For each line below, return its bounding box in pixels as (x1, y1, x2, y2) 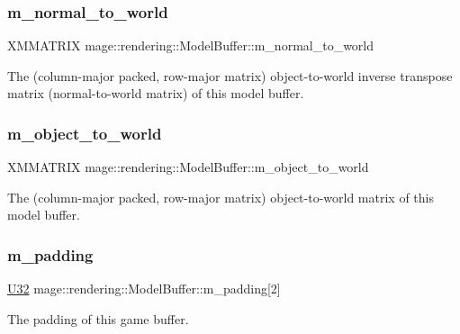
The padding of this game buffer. (7, 309, 189, 328)
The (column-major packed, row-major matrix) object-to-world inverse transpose (7, 66, 453, 85)
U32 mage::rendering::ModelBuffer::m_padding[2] (7, 279, 281, 298)
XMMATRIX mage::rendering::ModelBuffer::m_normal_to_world (7, 36, 374, 55)
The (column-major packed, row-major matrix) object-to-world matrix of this (7, 187, 434, 206)
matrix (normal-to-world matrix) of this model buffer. (7, 84, 304, 103)
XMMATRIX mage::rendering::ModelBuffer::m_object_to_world (7, 158, 369, 176)
